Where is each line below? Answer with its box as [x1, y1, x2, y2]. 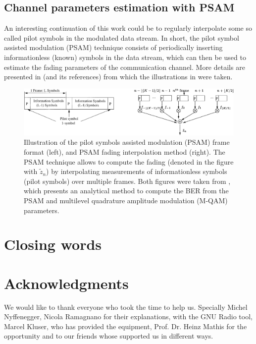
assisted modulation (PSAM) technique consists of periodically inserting [4, 42, 223, 53]
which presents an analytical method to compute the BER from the [24, 185, 229, 196]
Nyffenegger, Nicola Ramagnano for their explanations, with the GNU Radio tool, [4, 311, 253, 322]
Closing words [4, 234, 102, 254]
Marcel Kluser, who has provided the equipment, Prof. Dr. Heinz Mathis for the [4, 321, 247, 331]
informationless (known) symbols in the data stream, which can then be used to [4, 52, 246, 62]
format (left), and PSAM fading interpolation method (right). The [24, 146, 225, 157]
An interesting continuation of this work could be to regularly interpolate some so [4, 23, 253, 33]
